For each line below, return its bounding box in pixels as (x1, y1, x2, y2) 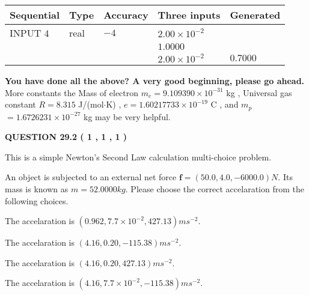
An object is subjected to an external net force (5, 171, 177, 183)
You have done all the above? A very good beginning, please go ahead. (5, 75, 305, 87)
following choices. (5, 194, 69, 207)
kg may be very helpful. (83, 110, 171, 123)
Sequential (10, 8, 60, 22)
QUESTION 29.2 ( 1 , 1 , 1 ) (5, 130, 127, 143)
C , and (210, 98, 239, 111)
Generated (230, 8, 281, 22)
